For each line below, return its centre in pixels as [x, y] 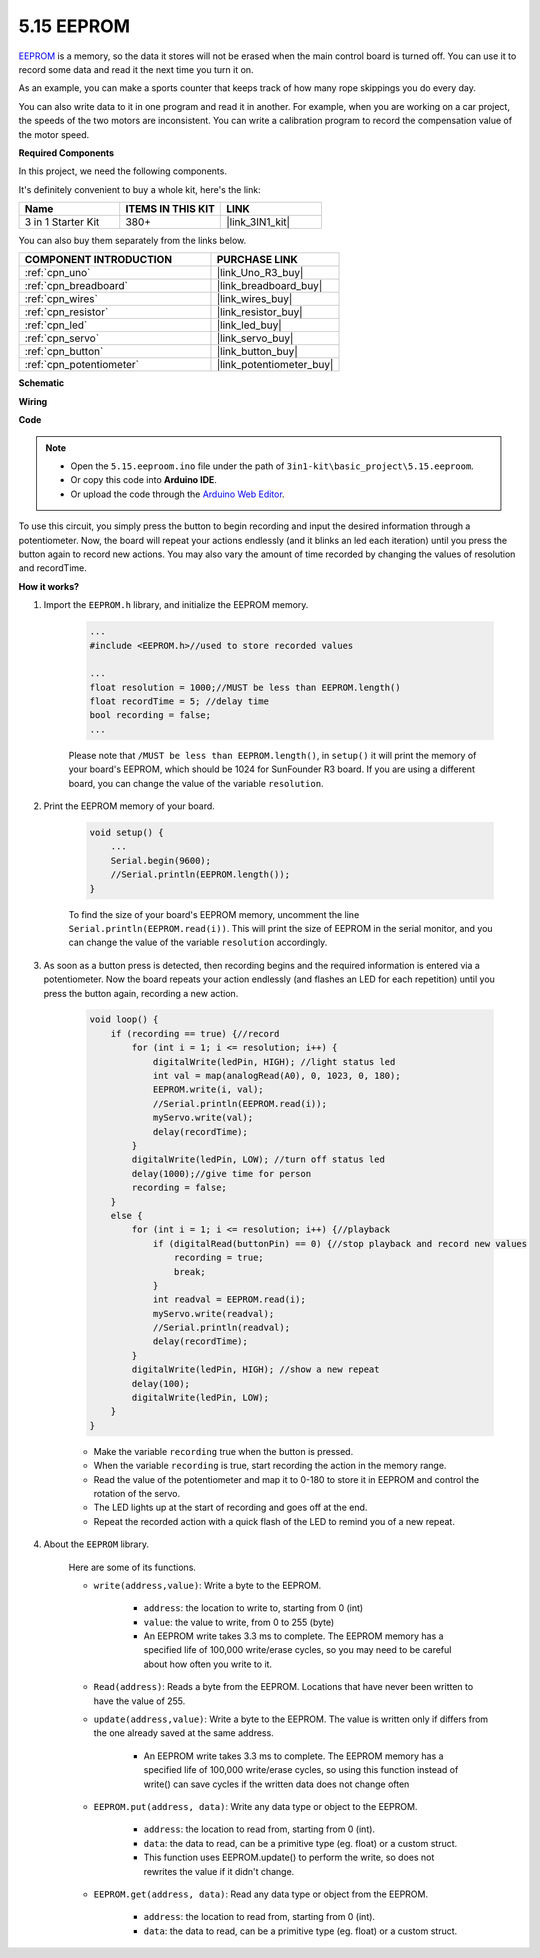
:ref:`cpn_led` [56, 325]
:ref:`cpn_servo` [62, 338]
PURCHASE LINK [257, 260]
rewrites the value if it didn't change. [219, 1871]
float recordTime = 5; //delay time [179, 701]
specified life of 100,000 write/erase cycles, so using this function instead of [301, 1770]
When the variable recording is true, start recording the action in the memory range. [270, 1466]
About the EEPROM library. [96, 1544]
